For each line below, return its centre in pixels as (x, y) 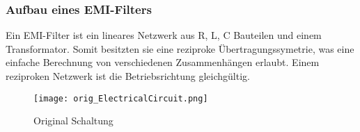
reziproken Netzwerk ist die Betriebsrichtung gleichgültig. (128, 76)
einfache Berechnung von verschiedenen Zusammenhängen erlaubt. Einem (163, 62)
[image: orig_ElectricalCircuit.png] (121, 98)
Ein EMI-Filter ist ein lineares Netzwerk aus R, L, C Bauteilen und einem (164, 35)
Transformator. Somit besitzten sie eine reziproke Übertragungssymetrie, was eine (180, 48)
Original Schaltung (73, 121)
